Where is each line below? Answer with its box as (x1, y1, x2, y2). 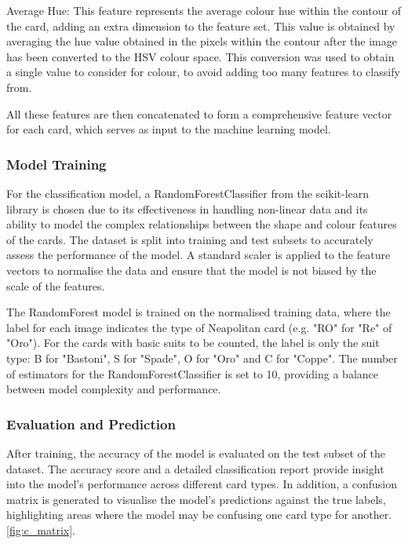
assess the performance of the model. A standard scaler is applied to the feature (6, 246, 391, 263)
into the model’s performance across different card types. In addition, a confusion (6, 476, 397, 492)
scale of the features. (6, 277, 105, 294)
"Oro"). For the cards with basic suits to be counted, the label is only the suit (6, 334, 380, 351)
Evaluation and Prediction (6, 414, 176, 433)
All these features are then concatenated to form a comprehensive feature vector (6, 105, 392, 122)
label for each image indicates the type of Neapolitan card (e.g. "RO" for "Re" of (6, 319, 392, 335)
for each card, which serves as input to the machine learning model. (6, 121, 331, 137)
